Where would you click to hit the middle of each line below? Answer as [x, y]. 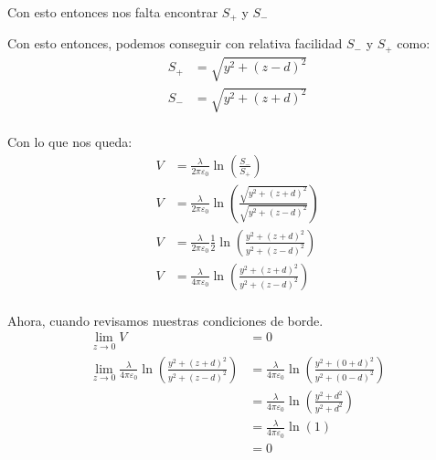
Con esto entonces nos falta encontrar [113, 12]
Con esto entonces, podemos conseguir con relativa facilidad [175, 43]
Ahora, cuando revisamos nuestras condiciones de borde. [165, 320]
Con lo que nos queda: [70, 142]
